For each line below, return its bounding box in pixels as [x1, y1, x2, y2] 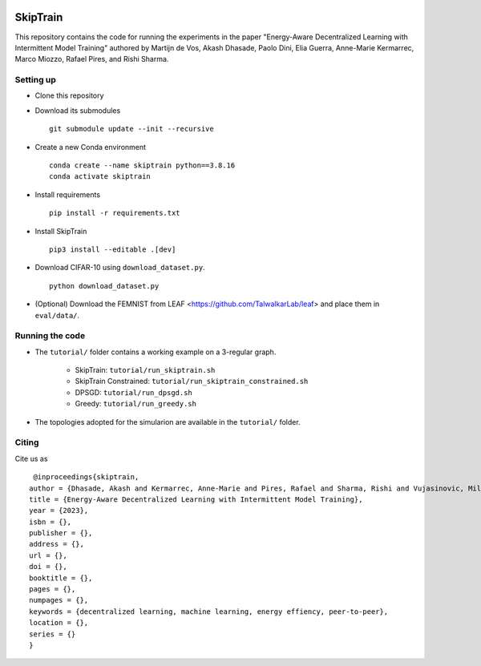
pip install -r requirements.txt [49, 208, 180, 218]
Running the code [14, 330, 86, 341]
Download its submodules [34, 105, 121, 115]
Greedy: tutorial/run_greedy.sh [75, 399, 196, 409]
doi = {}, [29, 562, 67, 571]
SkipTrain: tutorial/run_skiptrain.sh [75, 365, 216, 375]
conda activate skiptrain [49, 172, 152, 181]
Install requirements [34, 189, 100, 200]
